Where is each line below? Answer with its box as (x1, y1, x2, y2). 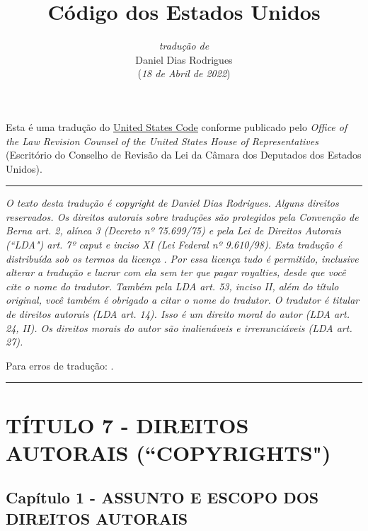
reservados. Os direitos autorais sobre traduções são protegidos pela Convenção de (6, 209, 359, 224)
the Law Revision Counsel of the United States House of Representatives (6, 133, 318, 148)
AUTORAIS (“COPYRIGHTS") (6, 438, 331, 467)
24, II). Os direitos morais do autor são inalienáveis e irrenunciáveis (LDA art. (6, 320, 352, 335)
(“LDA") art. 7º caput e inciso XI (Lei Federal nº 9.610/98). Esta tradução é (6, 237, 343, 252)
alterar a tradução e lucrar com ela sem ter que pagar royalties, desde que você (6, 265, 346, 280)
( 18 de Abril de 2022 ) (137, 66, 231, 81)
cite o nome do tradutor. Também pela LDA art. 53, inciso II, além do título (6, 278, 339, 293)
